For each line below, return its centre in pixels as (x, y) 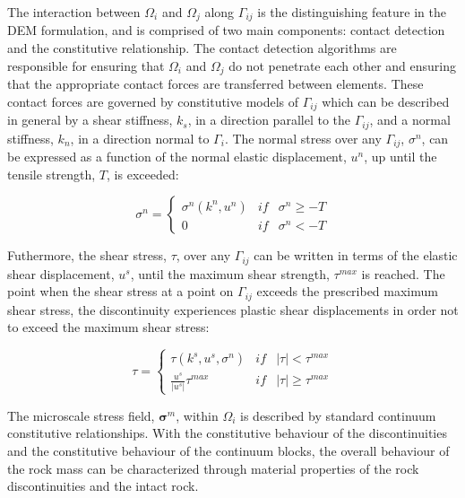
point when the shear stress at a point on (121, 291)
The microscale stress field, (81, 415)
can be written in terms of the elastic (356, 255)
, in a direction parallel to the (269, 120)
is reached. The (403, 273)
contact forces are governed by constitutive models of (153, 101)
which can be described (386, 101)
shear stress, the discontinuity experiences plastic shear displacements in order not (233, 309)
